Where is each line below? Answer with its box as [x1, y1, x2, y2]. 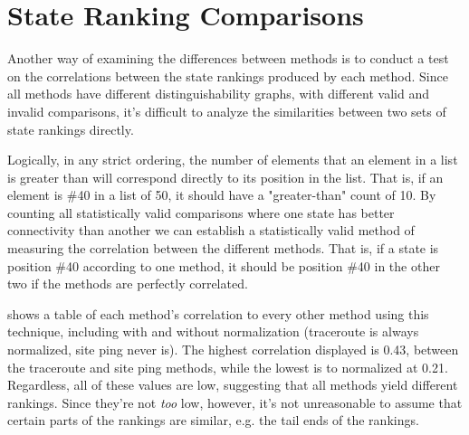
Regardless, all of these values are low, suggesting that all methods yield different [7, 375, 458, 394]
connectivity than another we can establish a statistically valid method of [7, 221, 415, 240]
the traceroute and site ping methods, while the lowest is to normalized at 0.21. [7, 357, 448, 376]
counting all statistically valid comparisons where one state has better [7, 203, 395, 222]
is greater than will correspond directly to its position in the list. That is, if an [7, 167, 444, 186]
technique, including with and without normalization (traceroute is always [7, 322, 419, 341]
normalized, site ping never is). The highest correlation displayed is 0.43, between [7, 340, 459, 359]
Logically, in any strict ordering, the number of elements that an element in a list [7, 150, 458, 169]
